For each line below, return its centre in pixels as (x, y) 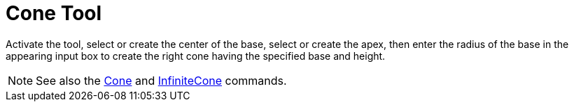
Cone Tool (54, 13)
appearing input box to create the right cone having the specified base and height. (196, 56)
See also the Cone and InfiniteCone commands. (161, 80)
